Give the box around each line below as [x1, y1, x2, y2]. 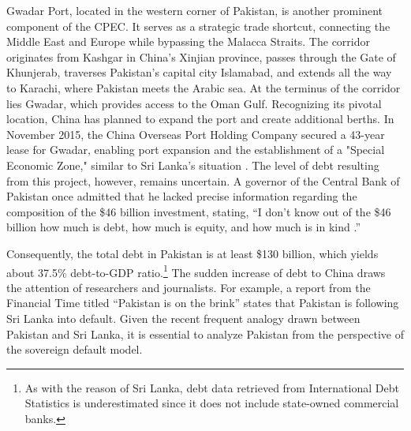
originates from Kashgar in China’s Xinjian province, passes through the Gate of [6, 48, 396, 65]
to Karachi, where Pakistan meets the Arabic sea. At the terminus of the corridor [6, 79, 401, 96]
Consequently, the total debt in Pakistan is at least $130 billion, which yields [6, 245, 379, 261]
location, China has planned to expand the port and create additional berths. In [6, 111, 394, 127]
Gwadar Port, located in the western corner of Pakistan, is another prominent [6, 2, 383, 18]
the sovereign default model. [6, 341, 143, 358]
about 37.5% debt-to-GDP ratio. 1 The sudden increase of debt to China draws [6, 261, 386, 280]
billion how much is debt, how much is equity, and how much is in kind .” [6, 219, 361, 235]
